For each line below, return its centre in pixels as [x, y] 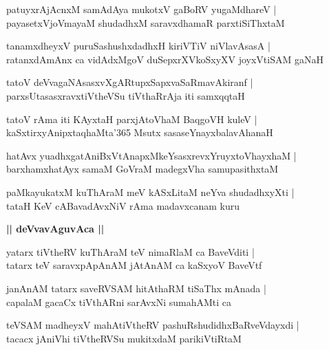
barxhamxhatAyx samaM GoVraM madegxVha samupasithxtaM [142, 169]
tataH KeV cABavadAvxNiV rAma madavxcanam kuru [123, 205]
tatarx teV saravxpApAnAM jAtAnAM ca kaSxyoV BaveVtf [134, 265]
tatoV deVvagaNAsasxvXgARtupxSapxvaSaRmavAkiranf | [130, 82]
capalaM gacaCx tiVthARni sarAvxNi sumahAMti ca [119, 302]
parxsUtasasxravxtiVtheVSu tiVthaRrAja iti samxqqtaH [126, 95]
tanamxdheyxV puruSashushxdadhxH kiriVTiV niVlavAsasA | [138, 46]
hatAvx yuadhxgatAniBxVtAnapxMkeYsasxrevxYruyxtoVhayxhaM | [151, 155]
